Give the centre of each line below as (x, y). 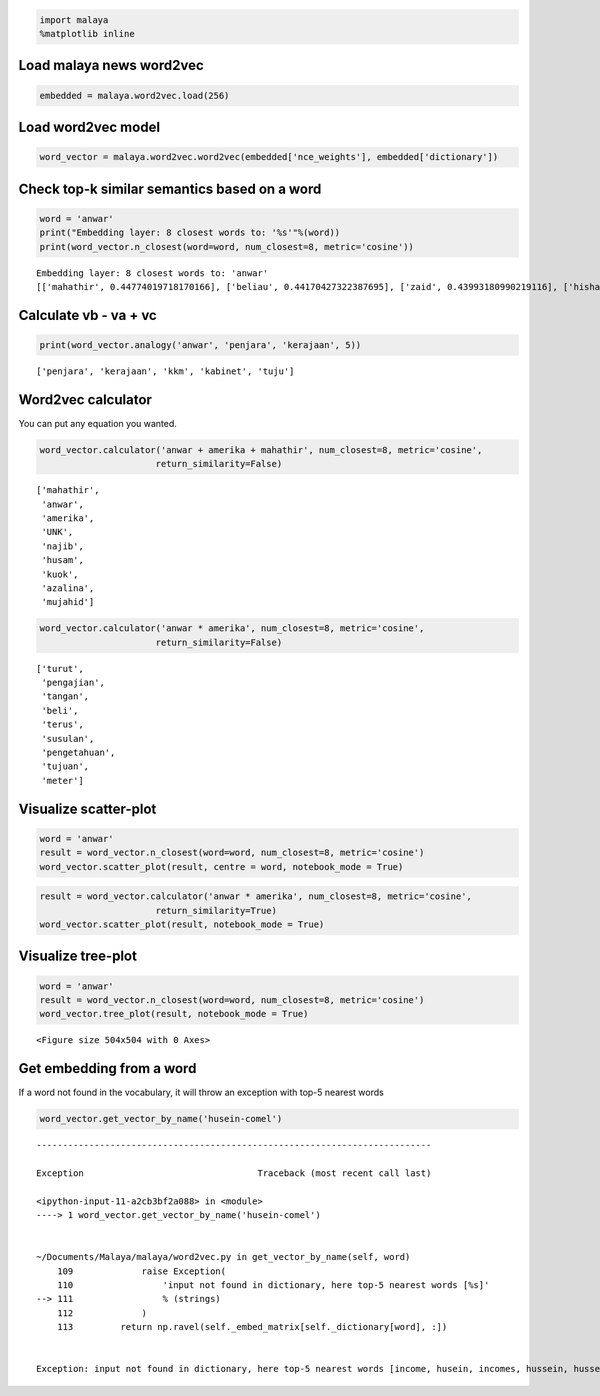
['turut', (60, 668)
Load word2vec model (89, 126)
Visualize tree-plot (77, 956)
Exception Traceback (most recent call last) (234, 1173)
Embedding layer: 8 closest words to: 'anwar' (152, 273)
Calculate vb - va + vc (87, 315)
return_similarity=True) (216, 910)
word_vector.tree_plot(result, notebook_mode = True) (174, 1014)
